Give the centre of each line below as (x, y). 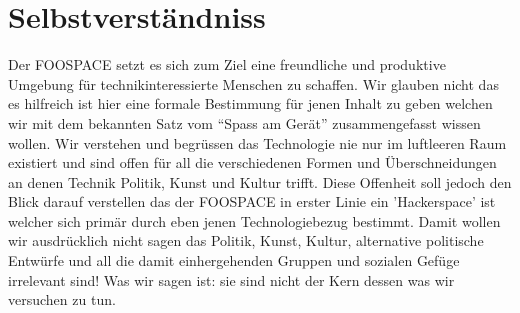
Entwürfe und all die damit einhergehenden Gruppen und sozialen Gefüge (234, 260)
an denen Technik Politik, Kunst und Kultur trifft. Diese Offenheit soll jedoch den (260, 181)
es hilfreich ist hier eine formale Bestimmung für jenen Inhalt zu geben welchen (250, 103)
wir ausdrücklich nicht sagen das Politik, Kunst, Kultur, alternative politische (246, 240)
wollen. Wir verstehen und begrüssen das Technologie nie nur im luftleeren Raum (257, 142)
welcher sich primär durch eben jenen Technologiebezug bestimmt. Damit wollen (254, 220)
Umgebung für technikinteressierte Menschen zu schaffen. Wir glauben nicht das (253, 83)
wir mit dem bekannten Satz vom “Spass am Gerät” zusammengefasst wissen (244, 122)
